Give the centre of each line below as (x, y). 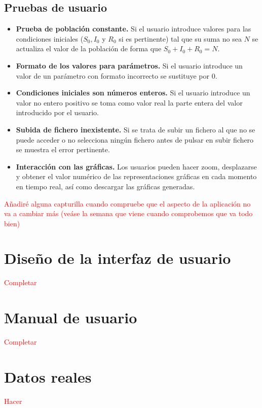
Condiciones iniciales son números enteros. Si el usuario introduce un (133, 93)
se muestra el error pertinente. (63, 149)
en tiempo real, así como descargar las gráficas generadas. (105, 186)
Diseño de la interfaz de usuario (118, 258)
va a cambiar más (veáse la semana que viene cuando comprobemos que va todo (128, 213)
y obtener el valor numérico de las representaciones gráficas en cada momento (136, 176)
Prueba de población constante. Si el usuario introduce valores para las (134, 29)
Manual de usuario (71, 317)
